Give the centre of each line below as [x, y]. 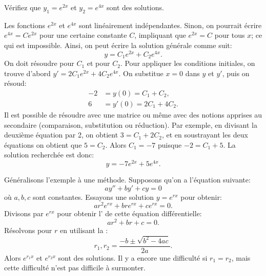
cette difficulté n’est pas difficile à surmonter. [75, 268]
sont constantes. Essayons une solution [94, 197]
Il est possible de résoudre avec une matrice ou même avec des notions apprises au [133, 114]
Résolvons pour [28, 230]
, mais [241, 257]
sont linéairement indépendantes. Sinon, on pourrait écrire [170, 25]
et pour [98, 63]
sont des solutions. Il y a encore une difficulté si [133, 257]
